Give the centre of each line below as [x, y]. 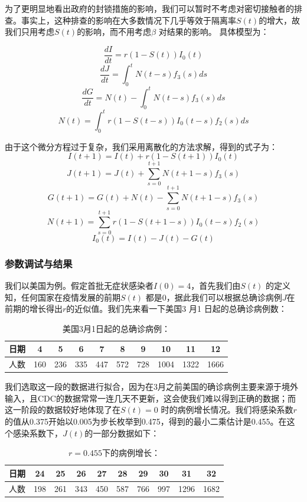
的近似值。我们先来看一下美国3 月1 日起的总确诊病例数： [177, 309]
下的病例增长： [131, 453]
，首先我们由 [216, 285]
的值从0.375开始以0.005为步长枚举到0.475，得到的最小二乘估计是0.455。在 [146, 421]
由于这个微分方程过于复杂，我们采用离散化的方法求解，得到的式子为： [141, 146]
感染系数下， [37, 433]
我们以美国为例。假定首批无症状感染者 [79, 285]
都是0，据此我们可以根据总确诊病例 [214, 297]
